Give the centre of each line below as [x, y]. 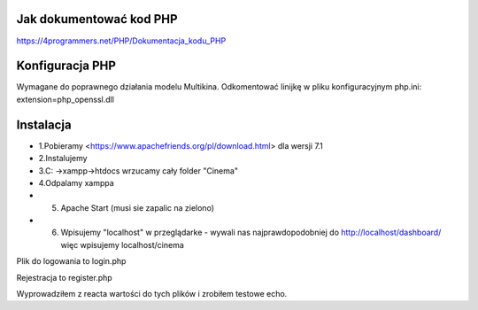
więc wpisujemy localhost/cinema [123, 244]
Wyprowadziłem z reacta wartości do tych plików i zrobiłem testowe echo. [152, 294]
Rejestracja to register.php [64, 277]
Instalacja [44, 124]
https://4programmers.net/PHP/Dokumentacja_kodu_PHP [121, 41]
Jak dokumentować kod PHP [97, 19]
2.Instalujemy [63, 159]
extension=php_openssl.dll [66, 99]
